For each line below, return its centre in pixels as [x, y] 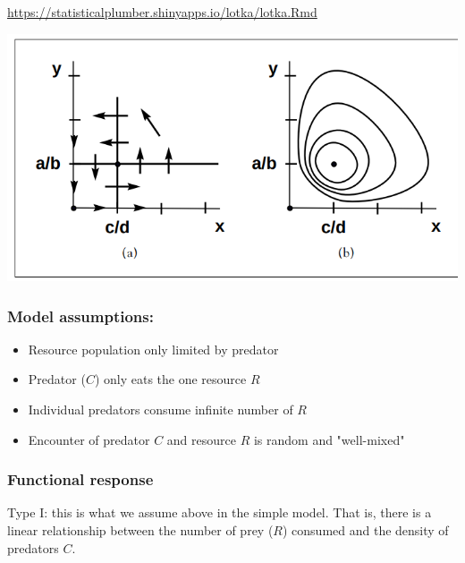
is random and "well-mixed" [329, 439]
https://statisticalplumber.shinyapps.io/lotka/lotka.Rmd [162, 12]
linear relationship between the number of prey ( [140, 530]
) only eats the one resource [170, 379]
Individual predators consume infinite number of [161, 409]
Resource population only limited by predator [153, 349]
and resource [201, 439]
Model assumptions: [80, 316]
